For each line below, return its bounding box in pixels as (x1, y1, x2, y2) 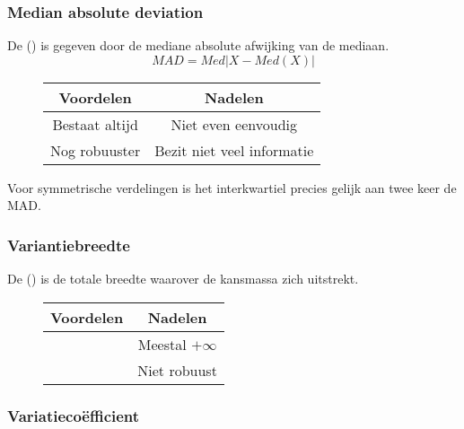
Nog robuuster (50, 139, 141, 161)
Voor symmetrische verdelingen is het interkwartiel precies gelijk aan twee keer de (7, 178, 457, 197)
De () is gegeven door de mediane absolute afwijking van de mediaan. (7, 36, 390, 55)
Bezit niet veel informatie (154, 139, 314, 161)
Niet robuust (137, 359, 217, 381)
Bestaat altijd (52, 113, 138, 135)
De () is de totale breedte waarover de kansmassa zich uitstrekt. (7, 269, 359, 288)
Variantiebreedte (7, 233, 130, 256)
